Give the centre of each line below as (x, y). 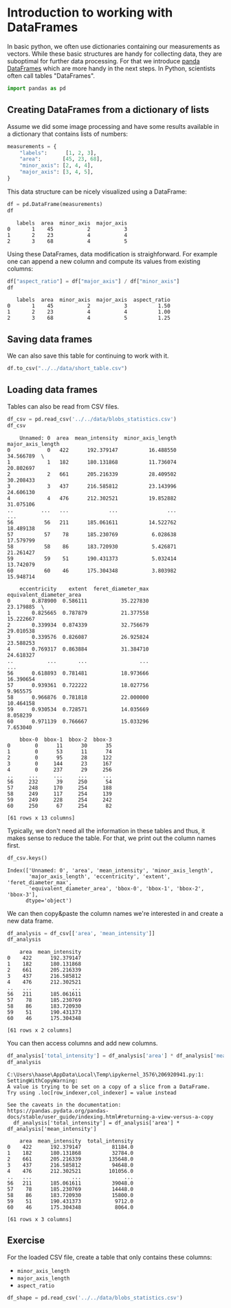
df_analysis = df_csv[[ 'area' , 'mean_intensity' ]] (81, 933)
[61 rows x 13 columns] (41, 818)
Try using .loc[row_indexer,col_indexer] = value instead (92, 1093)
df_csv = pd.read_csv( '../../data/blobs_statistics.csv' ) (92, 419)
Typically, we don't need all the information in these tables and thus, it (106, 830)
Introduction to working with (90, 13)
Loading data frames (53, 390)
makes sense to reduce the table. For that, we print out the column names (112, 838)
